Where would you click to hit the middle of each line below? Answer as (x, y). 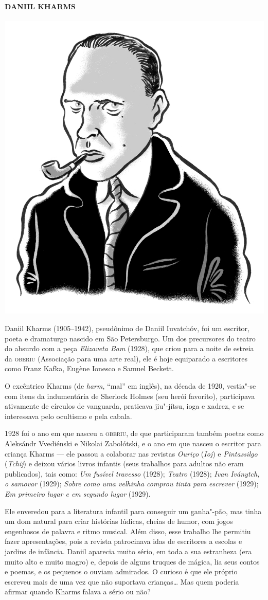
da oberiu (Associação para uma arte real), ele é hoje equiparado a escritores (126, 358)
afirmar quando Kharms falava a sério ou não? (78, 592)
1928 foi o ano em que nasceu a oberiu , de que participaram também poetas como (134, 433)
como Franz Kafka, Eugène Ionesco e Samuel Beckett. (89, 368)
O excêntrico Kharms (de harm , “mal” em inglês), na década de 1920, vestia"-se (130, 386)
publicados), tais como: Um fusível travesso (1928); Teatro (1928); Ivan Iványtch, (132, 473)
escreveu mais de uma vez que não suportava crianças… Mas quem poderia (122, 581)
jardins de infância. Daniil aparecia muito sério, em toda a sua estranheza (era (128, 551)
